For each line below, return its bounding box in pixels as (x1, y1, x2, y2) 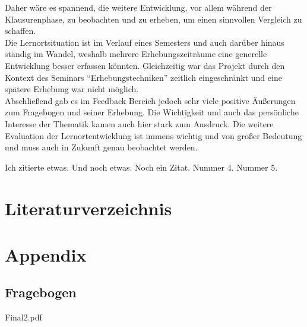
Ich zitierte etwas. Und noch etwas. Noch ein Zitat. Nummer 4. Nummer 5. (5, 161, 278, 173)
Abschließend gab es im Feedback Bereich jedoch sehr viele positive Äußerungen (5, 94, 296, 106)
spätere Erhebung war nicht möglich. (5, 83, 139, 95)
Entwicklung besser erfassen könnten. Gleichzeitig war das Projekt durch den (5, 59, 285, 71)
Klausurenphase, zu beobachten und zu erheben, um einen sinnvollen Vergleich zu (5, 12, 302, 25)
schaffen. (5, 24, 36, 37)
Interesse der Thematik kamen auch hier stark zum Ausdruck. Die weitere (5, 117, 274, 130)
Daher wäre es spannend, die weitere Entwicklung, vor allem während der (5, 1, 272, 13)
